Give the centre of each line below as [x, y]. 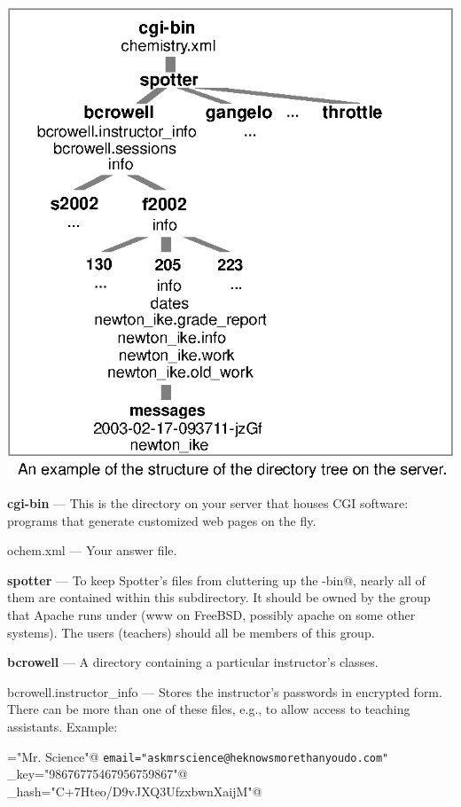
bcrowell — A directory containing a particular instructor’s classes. [193, 662]
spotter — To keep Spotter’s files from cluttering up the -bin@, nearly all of [216, 580]
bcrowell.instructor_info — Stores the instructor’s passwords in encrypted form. [225, 691]
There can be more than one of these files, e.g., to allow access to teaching [209, 709]
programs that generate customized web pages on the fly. [162, 520]
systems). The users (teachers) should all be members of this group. [191, 632]
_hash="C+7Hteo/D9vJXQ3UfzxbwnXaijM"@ [135, 791]
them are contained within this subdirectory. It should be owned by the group [219, 597]
